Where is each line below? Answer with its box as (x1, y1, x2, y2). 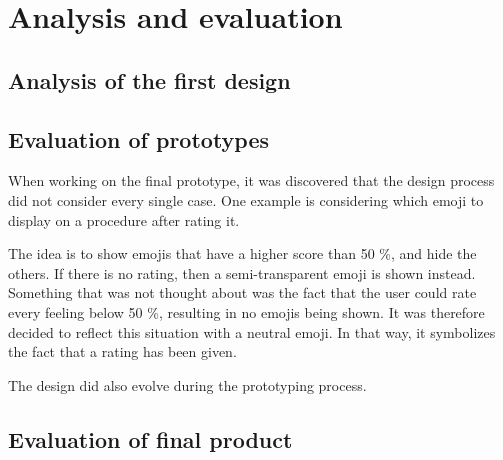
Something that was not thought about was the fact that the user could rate (8, 282, 477, 303)
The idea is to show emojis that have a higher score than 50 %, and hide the (8, 243, 477, 264)
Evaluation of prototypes (8, 123, 270, 154)
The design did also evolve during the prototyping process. (8, 374, 367, 395)
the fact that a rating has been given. (8, 341, 237, 362)
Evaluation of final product (8, 423, 293, 454)
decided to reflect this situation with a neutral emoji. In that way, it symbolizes (8, 321, 496, 342)
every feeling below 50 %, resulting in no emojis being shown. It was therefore (8, 301, 485, 322)
